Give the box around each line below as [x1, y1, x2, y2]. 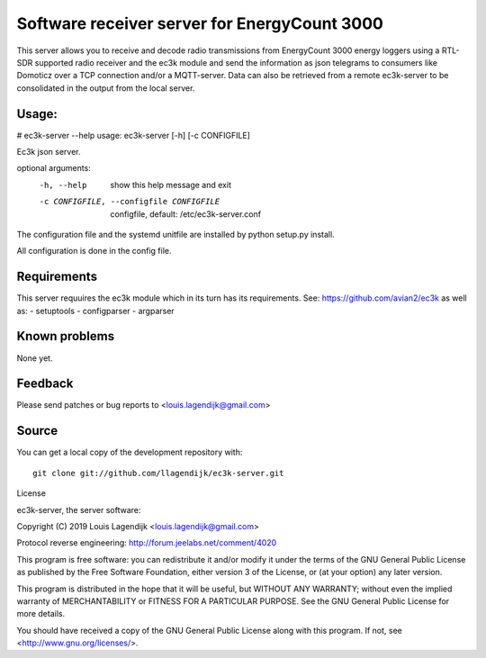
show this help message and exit [110, 179, 231, 190]
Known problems [16, 329, 115, 344]
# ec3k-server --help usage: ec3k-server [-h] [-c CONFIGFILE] [16, 130, 251, 140]
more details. [16, 608, 66, 619]
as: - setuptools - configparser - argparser [16, 305, 175, 316]
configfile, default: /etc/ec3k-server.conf [110, 208, 261, 220]
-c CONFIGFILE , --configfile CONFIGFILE [39, 196, 220, 207]
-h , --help [39, 180, 87, 190]
